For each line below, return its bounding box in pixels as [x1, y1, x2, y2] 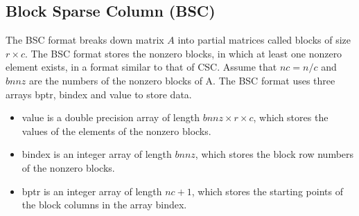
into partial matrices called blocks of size [177, 33, 351, 47]
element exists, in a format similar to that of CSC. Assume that [6, 60, 277, 74]
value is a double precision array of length [21, 110, 200, 125]
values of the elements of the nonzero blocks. [21, 123, 211, 138]
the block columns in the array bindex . [21, 197, 187, 212]
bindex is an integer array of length [21, 147, 172, 161]
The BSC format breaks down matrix [6, 33, 164, 47]
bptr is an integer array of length [21, 183, 162, 198]
